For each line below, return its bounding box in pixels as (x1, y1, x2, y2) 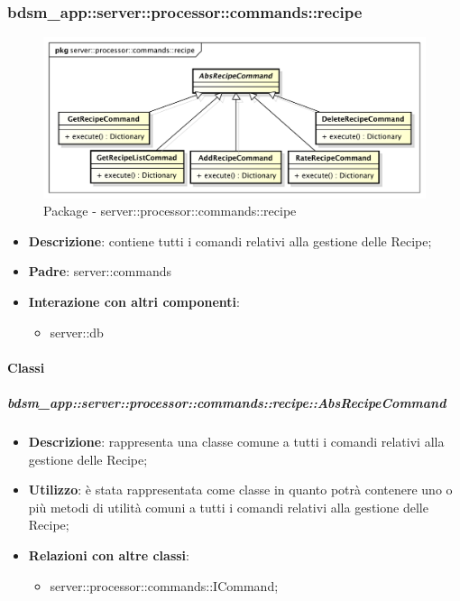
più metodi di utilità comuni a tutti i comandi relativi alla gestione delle (28, 497, 428, 516)
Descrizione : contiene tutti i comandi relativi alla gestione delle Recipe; (28, 231, 432, 250)
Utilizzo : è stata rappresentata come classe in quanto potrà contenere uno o (28, 480, 453, 499)
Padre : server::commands (28, 262, 172, 281)
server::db (50, 322, 104, 341)
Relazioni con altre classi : (28, 545, 189, 564)
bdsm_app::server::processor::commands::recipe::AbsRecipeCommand (7, 393, 446, 412)
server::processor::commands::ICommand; (50, 576, 279, 595)
